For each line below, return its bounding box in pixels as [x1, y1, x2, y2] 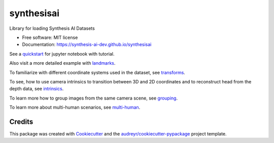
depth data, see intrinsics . [9, 86, 64, 92]
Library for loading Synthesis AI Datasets [9, 25, 95, 31]
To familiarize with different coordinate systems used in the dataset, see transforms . [9, 69, 185, 75]
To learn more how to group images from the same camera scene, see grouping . [9, 95, 178, 101]
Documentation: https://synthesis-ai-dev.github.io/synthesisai [22, 41, 152, 47]
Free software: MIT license [22, 34, 78, 40]
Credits [9, 117, 33, 126]
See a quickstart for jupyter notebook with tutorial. [9, 51, 115, 57]
